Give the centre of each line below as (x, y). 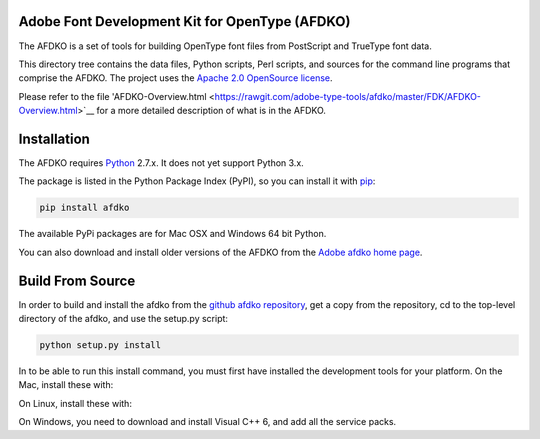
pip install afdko (84, 208)
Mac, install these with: (66, 385)
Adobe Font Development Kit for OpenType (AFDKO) (184, 21)
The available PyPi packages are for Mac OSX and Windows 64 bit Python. (172, 234)
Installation (54, 138)
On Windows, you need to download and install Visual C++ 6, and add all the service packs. (207, 422)
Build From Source (77, 280)
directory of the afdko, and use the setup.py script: (123, 319)
